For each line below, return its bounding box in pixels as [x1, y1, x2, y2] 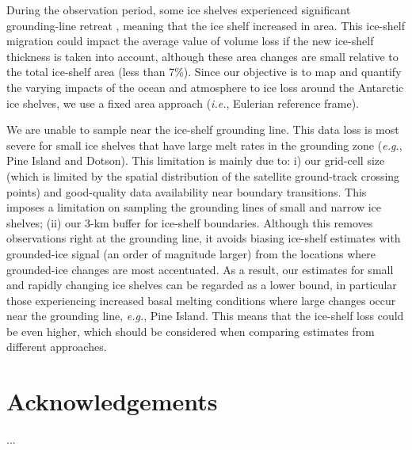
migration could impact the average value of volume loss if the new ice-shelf [6, 32, 374, 49]
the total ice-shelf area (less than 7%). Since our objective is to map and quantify [6, 63, 402, 80]
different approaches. [6, 338, 107, 355]
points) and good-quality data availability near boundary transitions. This [6, 183, 367, 200]
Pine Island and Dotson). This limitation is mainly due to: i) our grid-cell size [6, 152, 385, 169]
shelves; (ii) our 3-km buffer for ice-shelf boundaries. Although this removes [6, 214, 373, 231]
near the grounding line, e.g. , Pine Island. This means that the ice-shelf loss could [6, 307, 404, 324]
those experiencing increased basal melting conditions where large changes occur [6, 292, 396, 308]
